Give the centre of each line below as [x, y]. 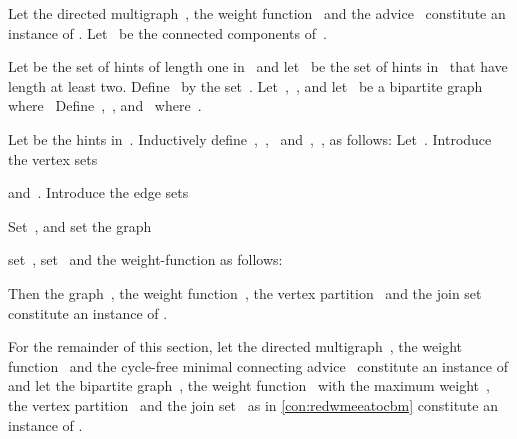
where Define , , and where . [105, 105]
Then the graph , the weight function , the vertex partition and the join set [245, 292]
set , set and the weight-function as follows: [145, 259]
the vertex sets [53, 158]
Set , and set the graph [80, 225]
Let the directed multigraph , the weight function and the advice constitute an [257, 13]
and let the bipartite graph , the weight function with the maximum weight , [249, 385]
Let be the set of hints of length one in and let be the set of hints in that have [258, 66]
